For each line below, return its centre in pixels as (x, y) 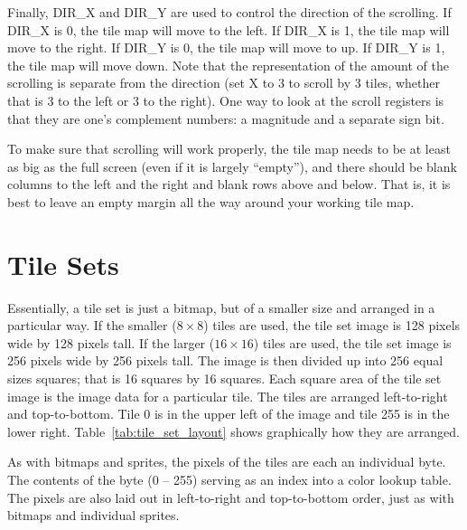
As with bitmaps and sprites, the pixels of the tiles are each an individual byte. (227, 462)
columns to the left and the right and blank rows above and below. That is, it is (229, 184)
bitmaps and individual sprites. (93, 515)
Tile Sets (63, 264)
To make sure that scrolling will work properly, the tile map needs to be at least (229, 149)
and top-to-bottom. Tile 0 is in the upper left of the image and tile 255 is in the (229, 414)
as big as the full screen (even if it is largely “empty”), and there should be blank (232, 166)
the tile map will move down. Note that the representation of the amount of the (228, 65)
